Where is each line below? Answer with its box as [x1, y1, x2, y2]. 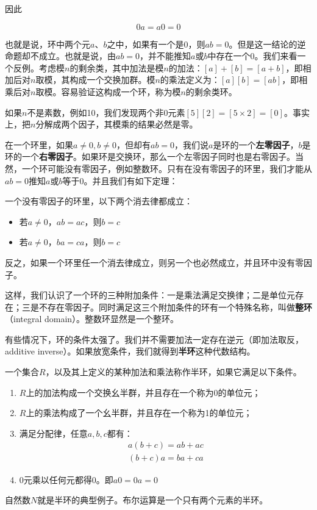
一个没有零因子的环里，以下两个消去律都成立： [5, 195, 193, 207]
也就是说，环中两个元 [5, 37, 90, 50]
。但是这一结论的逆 [229, 37, 306, 50]
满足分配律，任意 [19, 426, 88, 439]
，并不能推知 [140, 49, 191, 62]
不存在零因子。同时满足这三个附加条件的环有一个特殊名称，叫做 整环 [38, 300, 312, 313]
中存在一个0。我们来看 [207, 49, 297, 62]
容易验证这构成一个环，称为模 [61, 85, 181, 98]
